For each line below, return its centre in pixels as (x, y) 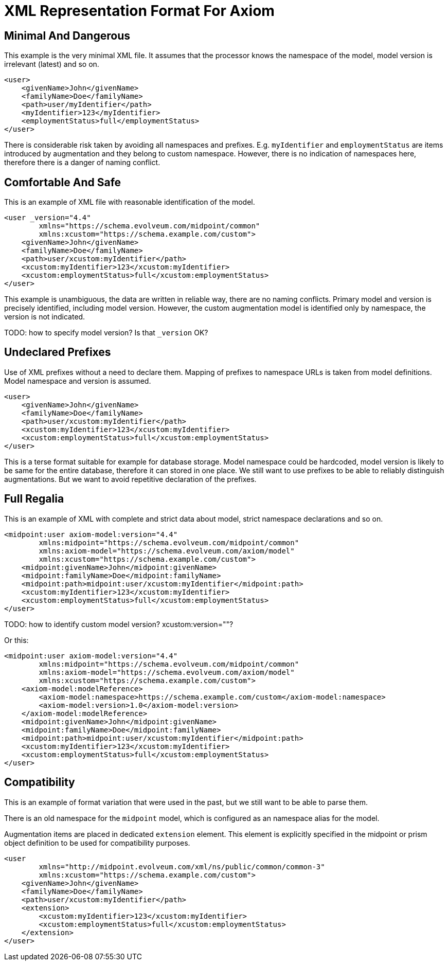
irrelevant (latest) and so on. (52, 64)
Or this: (16, 640)
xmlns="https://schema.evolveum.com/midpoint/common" (149, 226)
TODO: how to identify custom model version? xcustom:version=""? (119, 624)
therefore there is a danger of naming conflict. (82, 163)
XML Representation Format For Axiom (139, 11)
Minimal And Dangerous (67, 35)
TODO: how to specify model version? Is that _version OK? (106, 333)
